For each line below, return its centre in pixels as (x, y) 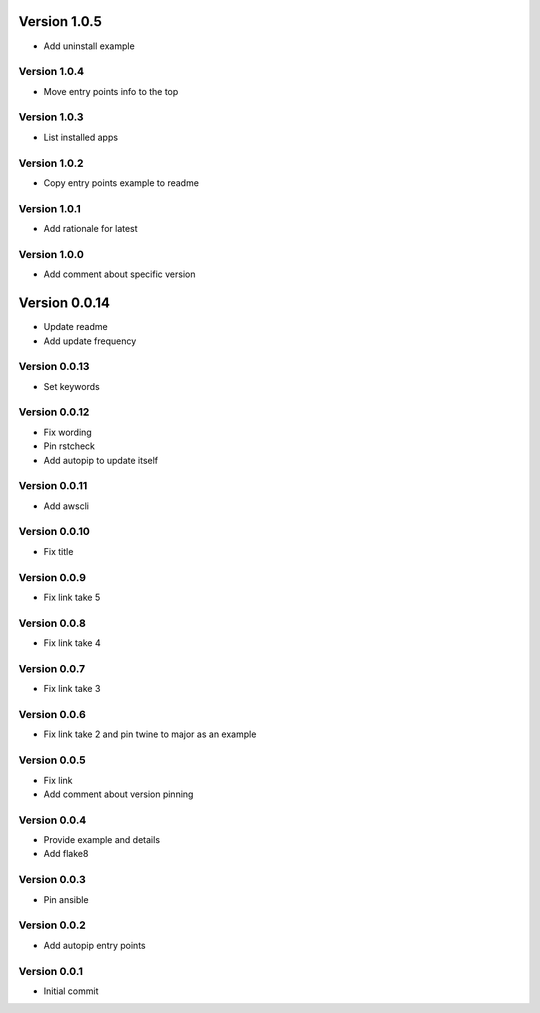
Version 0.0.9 (52, 577)
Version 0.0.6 (52, 715)
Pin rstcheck (69, 446)
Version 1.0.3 (51, 117)
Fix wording (67, 432)
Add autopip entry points (94, 945)
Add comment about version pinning (118, 794)
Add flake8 (66, 854)
